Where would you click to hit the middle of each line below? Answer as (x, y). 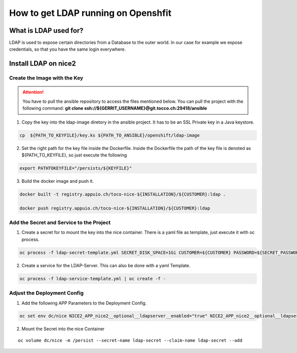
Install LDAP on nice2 (43, 64)
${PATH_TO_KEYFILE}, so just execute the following (74, 155)
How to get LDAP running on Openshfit (90, 13)
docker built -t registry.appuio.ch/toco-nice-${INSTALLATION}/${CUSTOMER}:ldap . (123, 194)
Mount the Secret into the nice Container (63, 329)
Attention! (33, 92)
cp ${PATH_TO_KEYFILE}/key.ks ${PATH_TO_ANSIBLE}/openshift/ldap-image (110, 135)
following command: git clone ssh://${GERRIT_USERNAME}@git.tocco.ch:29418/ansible (115, 108)
